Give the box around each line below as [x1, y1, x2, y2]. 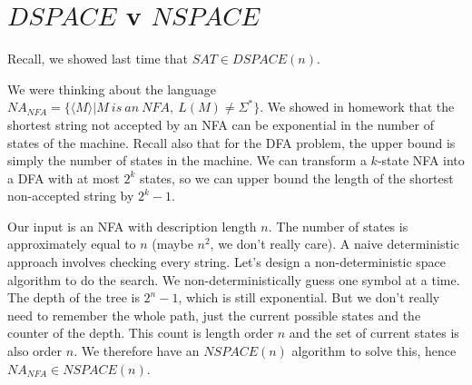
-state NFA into [377, 151, 465, 170]
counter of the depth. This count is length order [7, 323, 274, 342]
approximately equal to [7, 234, 136, 253]
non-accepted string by [7, 186, 134, 205]
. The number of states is [268, 216, 408, 235]
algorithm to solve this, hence [291, 341, 457, 360]
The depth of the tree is [7, 288, 140, 307]
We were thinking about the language [7, 79, 216, 98]
